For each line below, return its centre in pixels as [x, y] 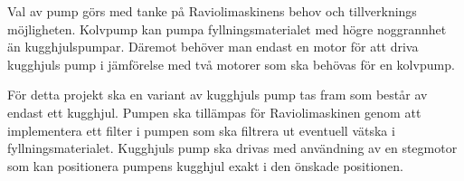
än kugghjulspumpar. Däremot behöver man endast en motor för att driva [213, 47]
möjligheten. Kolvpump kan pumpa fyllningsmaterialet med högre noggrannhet [227, 29]
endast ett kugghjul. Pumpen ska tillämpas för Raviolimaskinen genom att [214, 112]
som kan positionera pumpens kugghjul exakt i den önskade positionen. [205, 165]
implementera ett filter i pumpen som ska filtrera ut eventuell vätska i [201, 130]
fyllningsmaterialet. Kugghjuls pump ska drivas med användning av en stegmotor [232, 148]
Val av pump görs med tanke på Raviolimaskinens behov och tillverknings [212, 11]
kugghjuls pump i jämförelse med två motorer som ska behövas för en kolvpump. [231, 64]
